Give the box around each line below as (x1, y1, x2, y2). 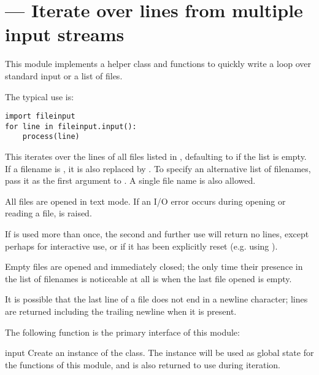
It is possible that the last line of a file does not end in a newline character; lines (5, 293, 308, 306)
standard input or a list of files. (5, 69, 123, 82)
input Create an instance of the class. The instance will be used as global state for (5, 346, 314, 359)
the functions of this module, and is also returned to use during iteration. (5, 358, 280, 371)
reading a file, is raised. (5, 207, 92, 219)
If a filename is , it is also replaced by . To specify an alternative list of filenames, (5, 162, 311, 175)
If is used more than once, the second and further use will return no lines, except (5, 227, 309, 240)
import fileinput (5, 112, 75, 121)
